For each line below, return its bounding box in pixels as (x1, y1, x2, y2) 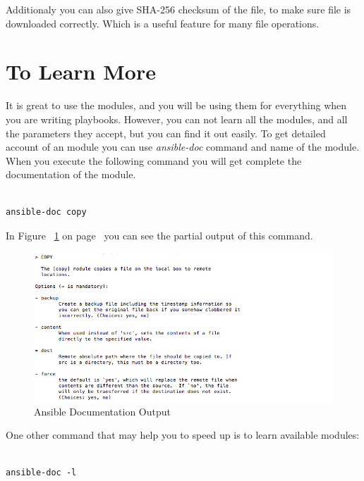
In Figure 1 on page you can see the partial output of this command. (6, 228, 313, 243)
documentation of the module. (6, 167, 136, 182)
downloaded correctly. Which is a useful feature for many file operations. (6, 15, 320, 30)
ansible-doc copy (6, 207, 87, 218)
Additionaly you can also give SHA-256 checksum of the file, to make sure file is (6, 2, 351, 16)
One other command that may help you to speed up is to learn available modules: (6, 427, 360, 442)
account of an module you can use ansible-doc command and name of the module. (6, 139, 360, 154)
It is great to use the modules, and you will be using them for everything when (6, 98, 347, 113)
